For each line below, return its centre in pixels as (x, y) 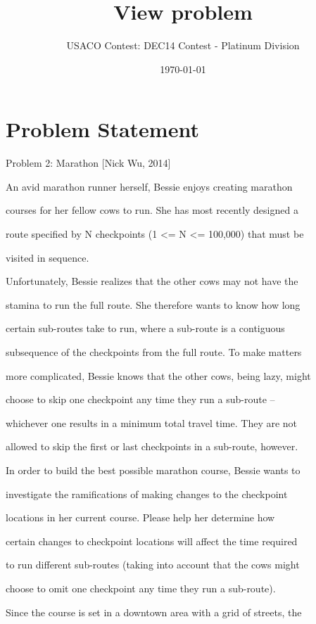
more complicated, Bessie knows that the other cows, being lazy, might (158, 375)
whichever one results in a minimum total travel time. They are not (152, 422)
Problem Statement (102, 129)
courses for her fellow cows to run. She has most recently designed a (152, 210)
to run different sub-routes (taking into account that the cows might (153, 565)
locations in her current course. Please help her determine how (140, 517)
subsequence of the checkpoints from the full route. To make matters (154, 352)
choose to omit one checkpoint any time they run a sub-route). (141, 588)
